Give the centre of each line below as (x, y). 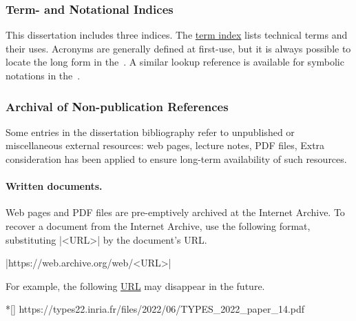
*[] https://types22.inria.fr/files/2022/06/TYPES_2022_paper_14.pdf (155, 309)
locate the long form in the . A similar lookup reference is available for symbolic (175, 62)
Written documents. (54, 186)
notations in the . (43, 75)
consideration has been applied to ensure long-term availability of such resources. (176, 159)
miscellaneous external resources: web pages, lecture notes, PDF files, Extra (165, 145)
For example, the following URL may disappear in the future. (135, 285)
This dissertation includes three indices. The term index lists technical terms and (177, 35)
